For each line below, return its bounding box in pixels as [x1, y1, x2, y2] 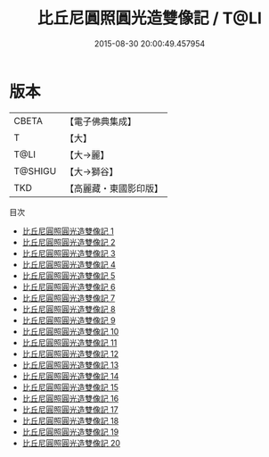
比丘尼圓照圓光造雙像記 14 [21, 370, 119, 381]
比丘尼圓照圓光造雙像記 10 [21, 326, 119, 337]
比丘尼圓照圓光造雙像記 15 [21, 381, 118, 393]
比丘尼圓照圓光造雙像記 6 [21, 281, 116, 292]
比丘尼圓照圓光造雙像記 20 [21, 437, 121, 448]
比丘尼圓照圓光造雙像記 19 [21, 426, 119, 437]
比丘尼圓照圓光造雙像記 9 [21, 314, 116, 326]
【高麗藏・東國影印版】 [65, 182, 164, 195]
